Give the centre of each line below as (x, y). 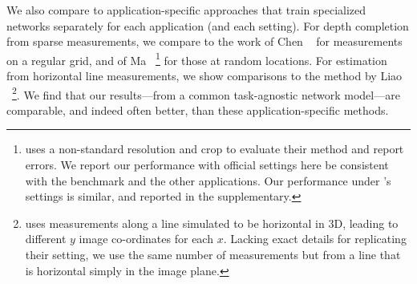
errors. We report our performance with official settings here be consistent (207, 165)
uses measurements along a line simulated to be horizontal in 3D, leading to (212, 223)
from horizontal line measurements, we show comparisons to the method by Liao (204, 76)
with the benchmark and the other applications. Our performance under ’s (208, 180)
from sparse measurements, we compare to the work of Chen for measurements (204, 41)
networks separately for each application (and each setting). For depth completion (208, 25)
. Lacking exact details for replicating (315, 239)
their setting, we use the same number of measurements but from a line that (213, 255)
